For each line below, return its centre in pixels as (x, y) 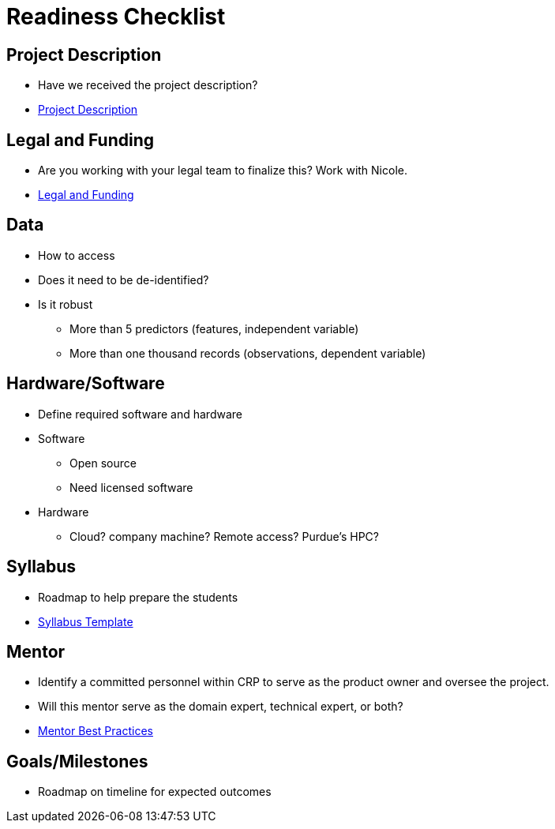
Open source (103, 463)
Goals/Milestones (77, 761)
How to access (77, 255)
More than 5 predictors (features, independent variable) (214, 328)
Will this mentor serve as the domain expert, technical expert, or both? (221, 707)
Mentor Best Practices (96, 731)
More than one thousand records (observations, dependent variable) (248, 353)
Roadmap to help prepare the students (138, 597)
